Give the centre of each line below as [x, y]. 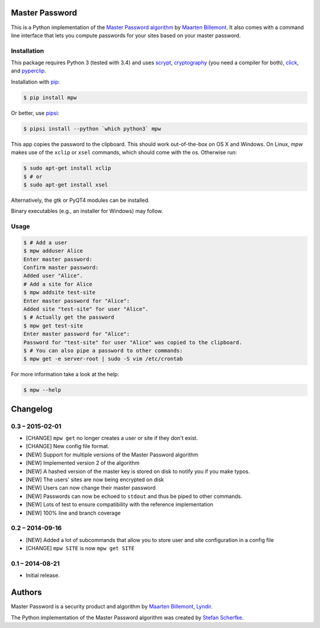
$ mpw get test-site [53, 326]
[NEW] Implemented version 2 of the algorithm [83, 463]
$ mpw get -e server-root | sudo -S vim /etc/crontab [103, 359]
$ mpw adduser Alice [53, 251]
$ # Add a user [45, 242]
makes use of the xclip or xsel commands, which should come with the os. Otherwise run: [124, 153]
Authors [26, 593]
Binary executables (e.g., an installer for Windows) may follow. [87, 211]
